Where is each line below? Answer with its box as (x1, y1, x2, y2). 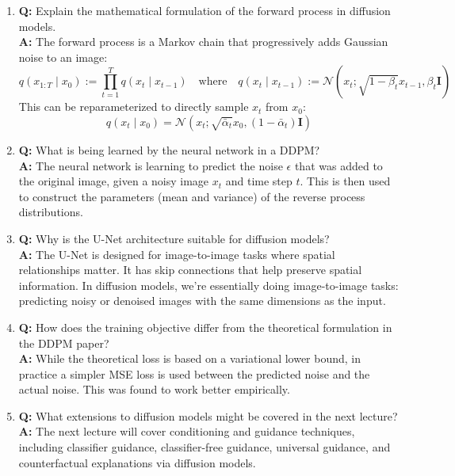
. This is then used (300, 173, 391, 189)
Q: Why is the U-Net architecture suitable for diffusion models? (18, 230, 330, 246)
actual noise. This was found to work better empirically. (18, 381, 290, 398)
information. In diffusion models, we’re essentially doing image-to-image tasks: (18, 276, 399, 293)
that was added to (294, 157, 383, 173)
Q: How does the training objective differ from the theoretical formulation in (18, 318, 392, 335)
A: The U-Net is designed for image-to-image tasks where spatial (18, 246, 335, 262)
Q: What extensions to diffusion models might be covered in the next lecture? (18, 407, 398, 424)
